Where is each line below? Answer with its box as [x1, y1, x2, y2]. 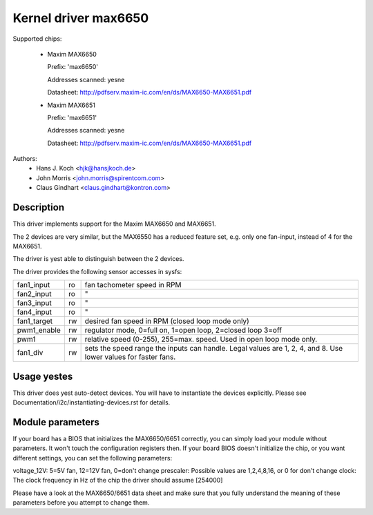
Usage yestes [12, 370, 73, 382]
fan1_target [17, 316, 53, 326]
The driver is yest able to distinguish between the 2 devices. [12, 255, 184, 263]
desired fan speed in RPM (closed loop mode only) [84, 316, 250, 326]
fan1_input [17, 280, 50, 290]
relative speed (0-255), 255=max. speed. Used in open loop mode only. [84, 335, 318, 344]
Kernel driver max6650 [12, 10, 149, 26]
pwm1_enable [17, 325, 61, 335]
